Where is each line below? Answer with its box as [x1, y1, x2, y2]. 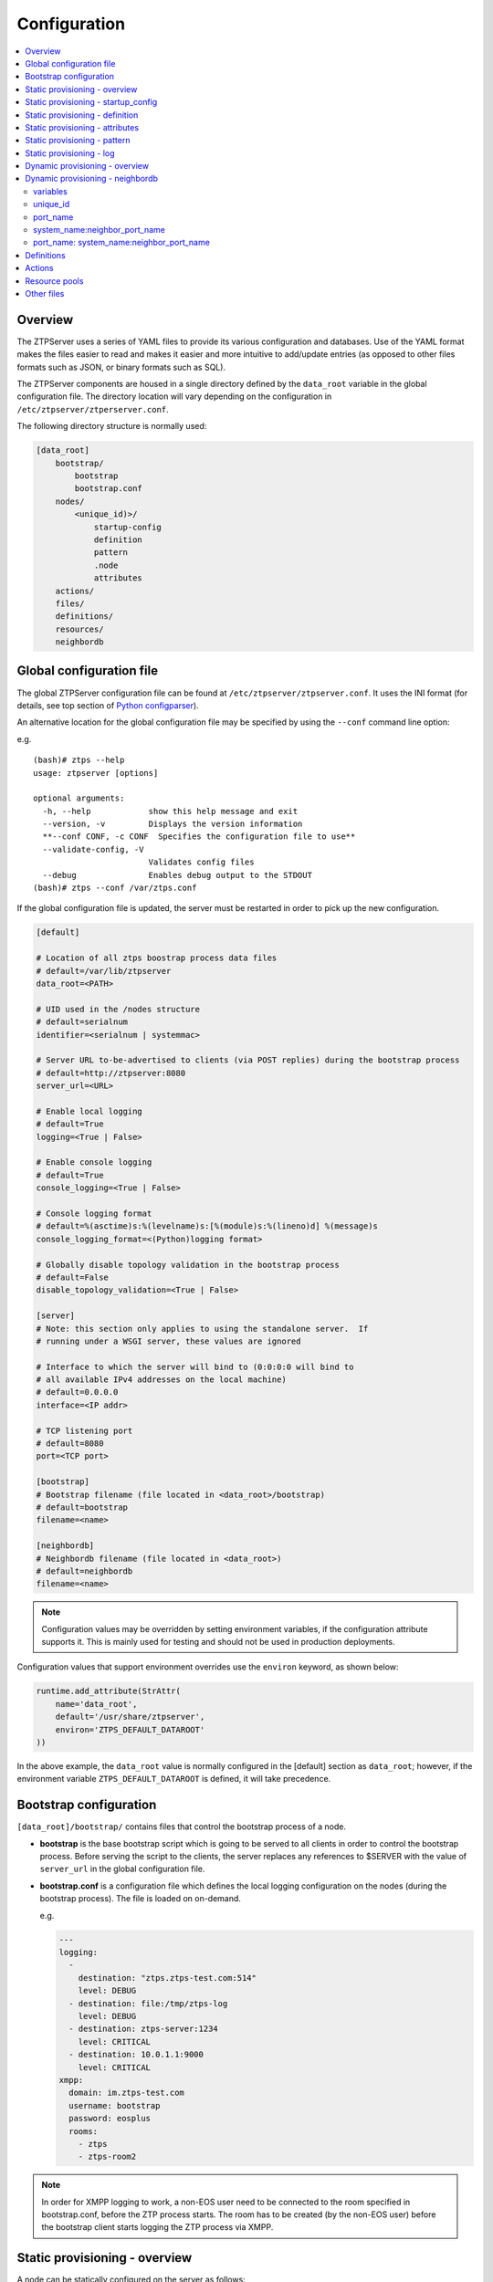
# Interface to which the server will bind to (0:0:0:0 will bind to [36, 1361, 354, 1372]
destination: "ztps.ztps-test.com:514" [78, 1973, 257, 1983]
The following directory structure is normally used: [16, 421, 207, 432]
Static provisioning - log [25, 147, 115, 159]
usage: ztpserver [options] [33, 768, 159, 778]
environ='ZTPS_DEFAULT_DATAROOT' [55, 1724, 205, 1734]
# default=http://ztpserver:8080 [36, 1068, 186, 1078]
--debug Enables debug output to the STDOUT [42, 870, 312, 880]
